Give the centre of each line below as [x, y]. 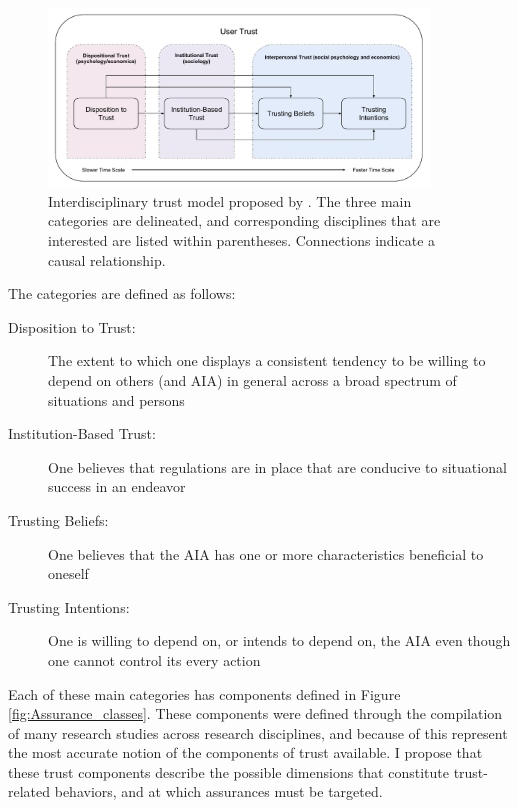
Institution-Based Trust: [82, 433]
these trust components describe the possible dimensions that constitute [228, 771]
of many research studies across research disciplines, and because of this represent [258, 732]
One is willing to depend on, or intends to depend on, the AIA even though [279, 640]
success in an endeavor [117, 486]
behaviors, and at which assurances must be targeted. [218, 791]
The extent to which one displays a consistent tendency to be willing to [267, 360]
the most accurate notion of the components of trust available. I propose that [245, 752]
